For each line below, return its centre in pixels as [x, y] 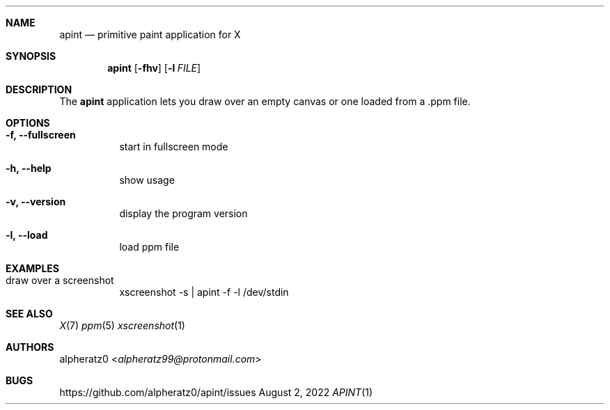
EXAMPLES [32, 268]
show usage [147, 180]
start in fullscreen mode [174, 147]
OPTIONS [28, 123]
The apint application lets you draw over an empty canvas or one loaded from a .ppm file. [265, 101]
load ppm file [149, 247]
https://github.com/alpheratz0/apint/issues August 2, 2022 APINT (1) [216, 392]
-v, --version [36, 202]
